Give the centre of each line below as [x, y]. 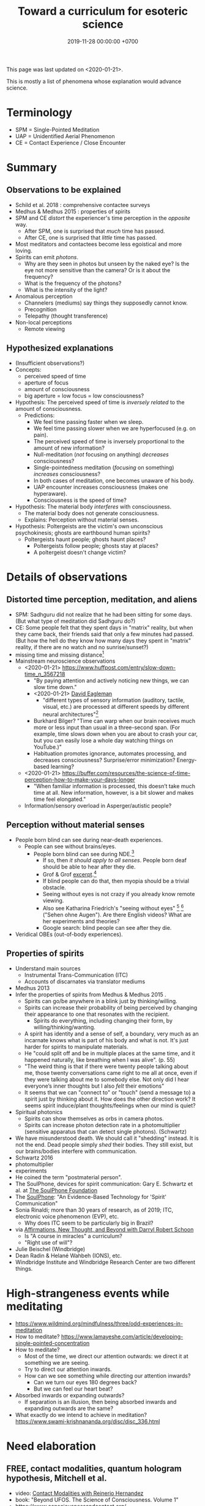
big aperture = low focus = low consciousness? [84, 396]
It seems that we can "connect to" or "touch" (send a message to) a [110, 1092]
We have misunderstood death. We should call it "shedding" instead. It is [107, 1138]
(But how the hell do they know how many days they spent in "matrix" [103, 641]
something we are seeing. [57, 1362]
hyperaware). [50, 493]
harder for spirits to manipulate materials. [76, 1047]
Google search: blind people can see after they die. [107, 927]
